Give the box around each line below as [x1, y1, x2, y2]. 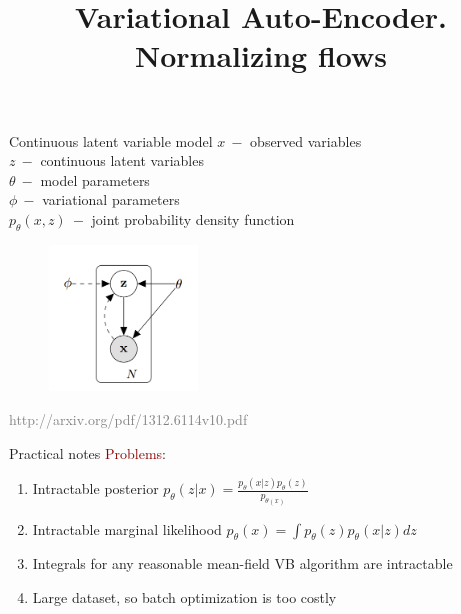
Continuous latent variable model [9, 130, 213, 151]
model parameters [40, 169, 150, 190]
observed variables [250, 130, 362, 151]
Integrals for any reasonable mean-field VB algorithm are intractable [32, 553, 453, 574]
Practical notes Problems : [9, 442, 166, 463]
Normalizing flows [135, 35, 387, 76]
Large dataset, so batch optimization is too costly [32, 586, 337, 607]
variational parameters [42, 189, 180, 210]
